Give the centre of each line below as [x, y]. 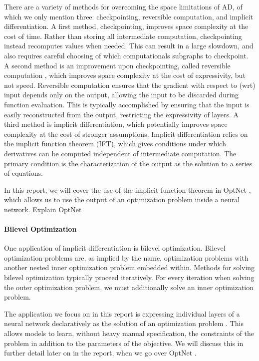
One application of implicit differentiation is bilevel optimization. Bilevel [115, 248]
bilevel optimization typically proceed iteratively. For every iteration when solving [129, 277]
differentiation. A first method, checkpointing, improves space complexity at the [126, 26]
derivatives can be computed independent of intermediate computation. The [120, 153]
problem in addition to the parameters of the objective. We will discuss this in [124, 343]
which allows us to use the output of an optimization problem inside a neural [122, 199]
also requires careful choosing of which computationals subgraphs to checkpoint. [126, 55]
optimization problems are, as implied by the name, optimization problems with [126, 257]
